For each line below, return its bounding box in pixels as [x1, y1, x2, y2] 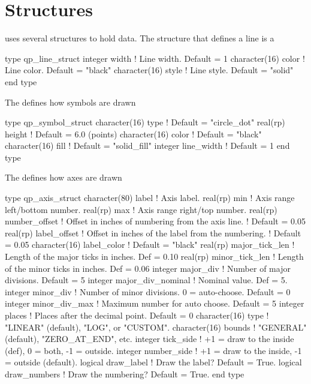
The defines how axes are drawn [5, 171, 122, 184]
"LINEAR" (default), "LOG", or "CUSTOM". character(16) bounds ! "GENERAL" [5, 320, 307, 333]
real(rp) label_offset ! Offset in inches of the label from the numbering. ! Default [5, 226, 301, 239]
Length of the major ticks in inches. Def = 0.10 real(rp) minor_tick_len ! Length [5, 250, 304, 263]
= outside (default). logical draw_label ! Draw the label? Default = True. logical [5, 356, 302, 368]
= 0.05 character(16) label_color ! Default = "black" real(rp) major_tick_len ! [5, 238, 295, 251]
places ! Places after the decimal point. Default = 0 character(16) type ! [5, 309, 269, 321]
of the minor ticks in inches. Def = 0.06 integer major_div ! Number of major [5, 262, 291, 274]
